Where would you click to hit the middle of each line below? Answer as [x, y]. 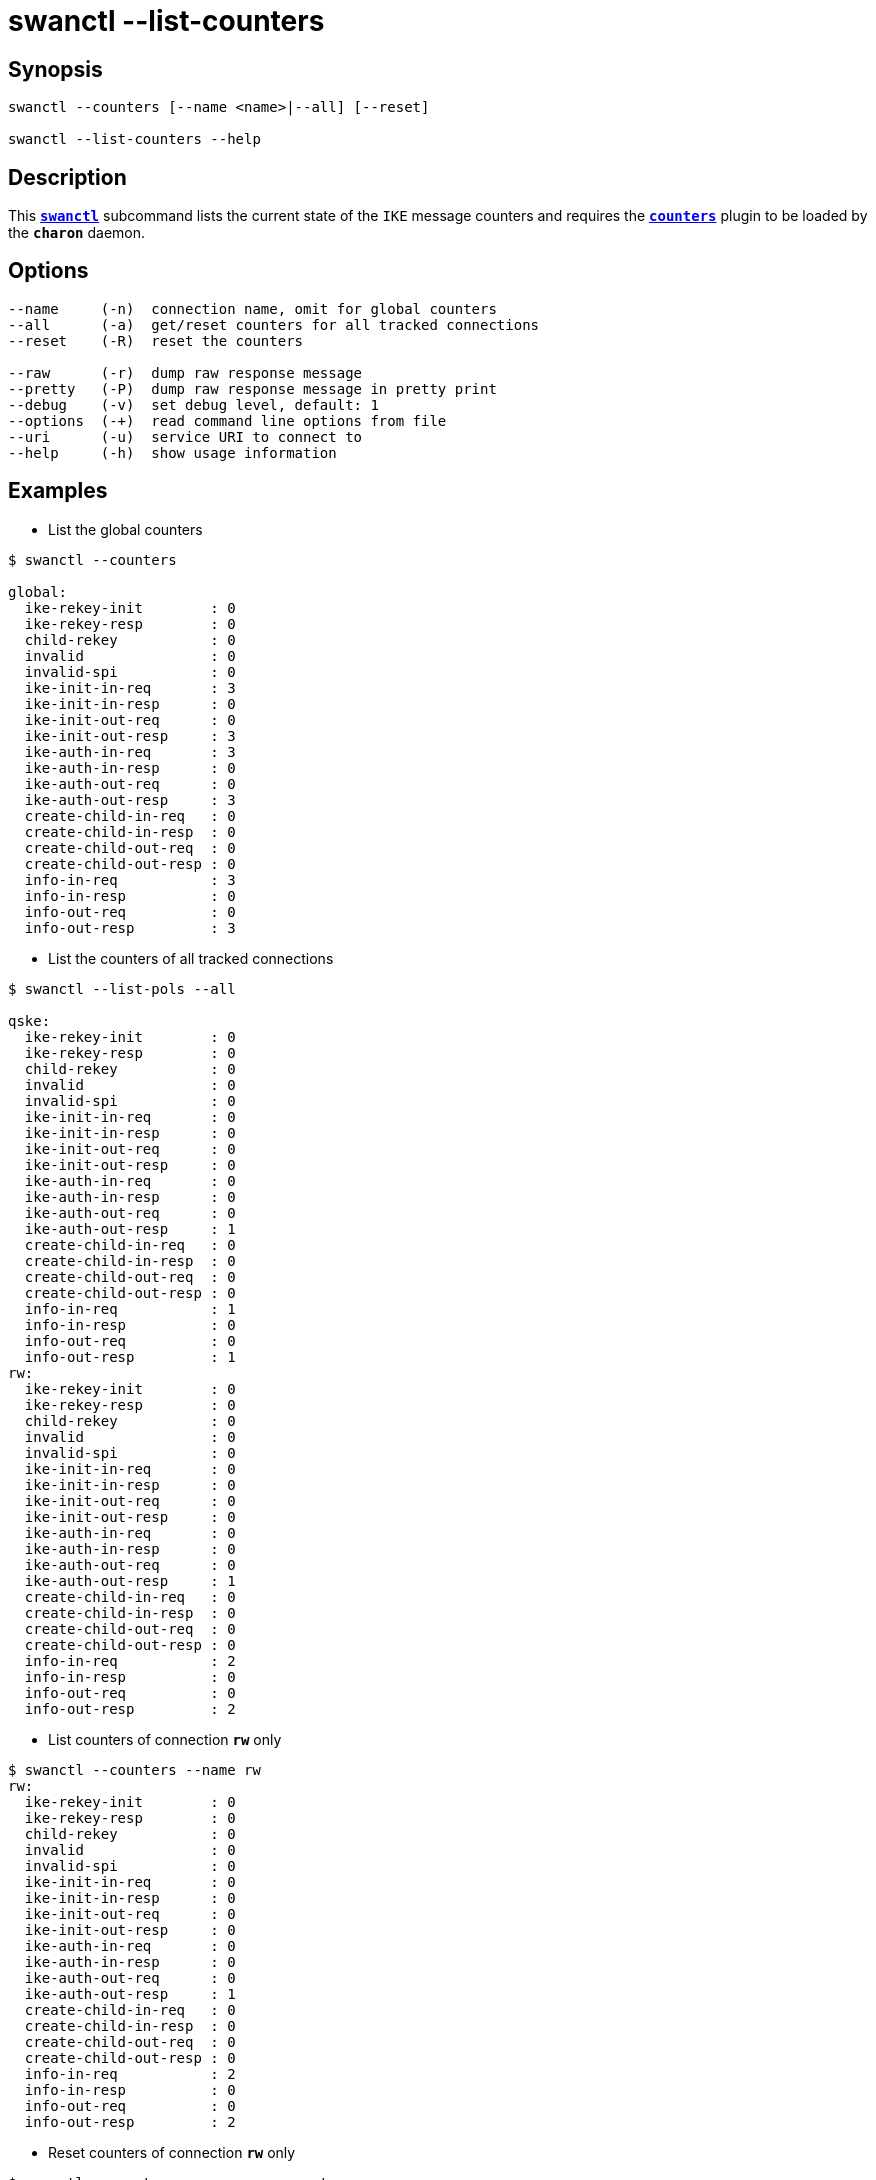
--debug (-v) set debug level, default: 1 [193, 404]
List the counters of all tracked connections [191, 958]
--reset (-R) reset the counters [156, 340]
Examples [58, 491]
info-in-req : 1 [130, 1308]
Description [67, 177]
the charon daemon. [77, 233]
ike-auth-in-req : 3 [130, 751]
